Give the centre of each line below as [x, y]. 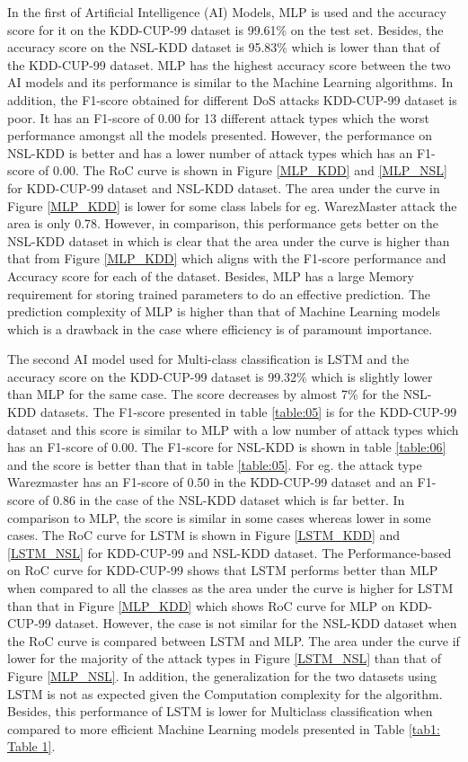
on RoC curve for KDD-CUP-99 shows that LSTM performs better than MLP [223, 570]
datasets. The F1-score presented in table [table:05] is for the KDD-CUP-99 [248, 412]
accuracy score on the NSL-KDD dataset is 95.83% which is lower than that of [224, 47]
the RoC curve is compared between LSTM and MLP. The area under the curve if [234, 640]
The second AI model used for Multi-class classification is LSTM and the [208, 359]
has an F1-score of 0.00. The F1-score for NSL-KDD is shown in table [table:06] [227, 447]
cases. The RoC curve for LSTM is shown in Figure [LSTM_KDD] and [204, 535]
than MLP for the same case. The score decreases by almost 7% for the [203, 394]
